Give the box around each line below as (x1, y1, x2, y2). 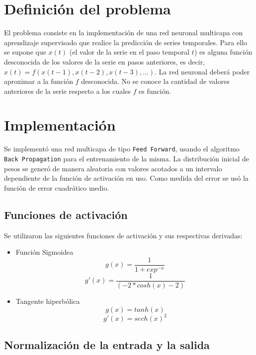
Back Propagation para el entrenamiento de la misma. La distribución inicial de (4, 153, 250, 164)
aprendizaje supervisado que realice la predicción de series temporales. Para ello (4, 37, 247, 47)
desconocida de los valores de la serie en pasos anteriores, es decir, (4, 56, 205, 67)
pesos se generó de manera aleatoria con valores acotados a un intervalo (4, 163, 222, 173)
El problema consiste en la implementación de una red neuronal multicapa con (4, 27, 243, 38)
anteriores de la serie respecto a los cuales (4, 85, 131, 96)
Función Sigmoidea (15, 247, 74, 257)
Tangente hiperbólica (15, 296, 80, 306)
